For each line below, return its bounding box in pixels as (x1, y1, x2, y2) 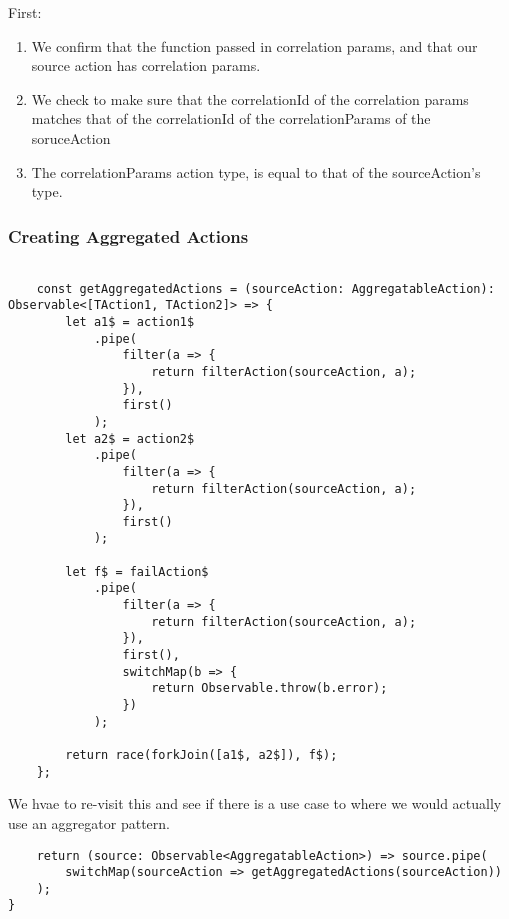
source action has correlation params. (31, 55, 261, 76)
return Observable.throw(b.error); (151, 681, 388, 696)
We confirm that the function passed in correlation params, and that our (31, 35, 478, 56)
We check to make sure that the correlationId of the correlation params (31, 88, 469, 109)
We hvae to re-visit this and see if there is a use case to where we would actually (8, 793, 502, 814)
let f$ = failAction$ (65, 564, 209, 579)
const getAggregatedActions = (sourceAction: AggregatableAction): (36, 281, 495, 296)
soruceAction (31, 127, 111, 148)
